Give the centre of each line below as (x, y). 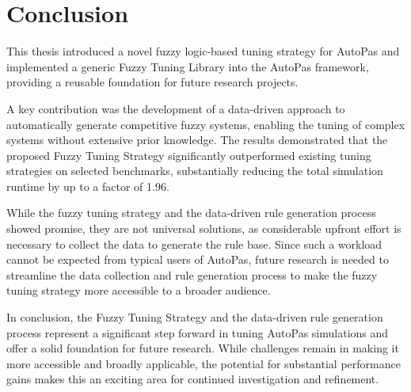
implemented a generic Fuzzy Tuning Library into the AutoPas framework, (188, 66)
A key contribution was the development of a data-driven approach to (176, 108)
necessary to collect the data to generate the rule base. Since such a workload (194, 244)
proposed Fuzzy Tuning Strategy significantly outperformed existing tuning (189, 155)
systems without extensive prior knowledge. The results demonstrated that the (197, 140)
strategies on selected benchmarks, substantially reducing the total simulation (195, 171)
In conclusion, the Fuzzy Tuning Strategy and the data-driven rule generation (195, 317)
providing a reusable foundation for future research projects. (152, 82)
